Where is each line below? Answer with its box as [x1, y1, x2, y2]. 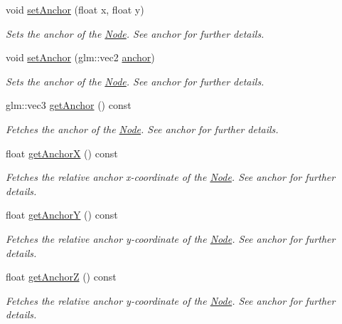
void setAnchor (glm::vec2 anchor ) [6, 50, 155, 65]
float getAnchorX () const [6, 145, 118, 160]
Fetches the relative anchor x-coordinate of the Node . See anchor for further [6, 169, 336, 184]
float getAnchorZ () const [6, 269, 117, 284]
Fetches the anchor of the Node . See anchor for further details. [6, 121, 279, 136]
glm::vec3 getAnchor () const [6, 98, 132, 113]
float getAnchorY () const [6, 207, 118, 222]
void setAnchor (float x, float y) [6, 2, 144, 16]
